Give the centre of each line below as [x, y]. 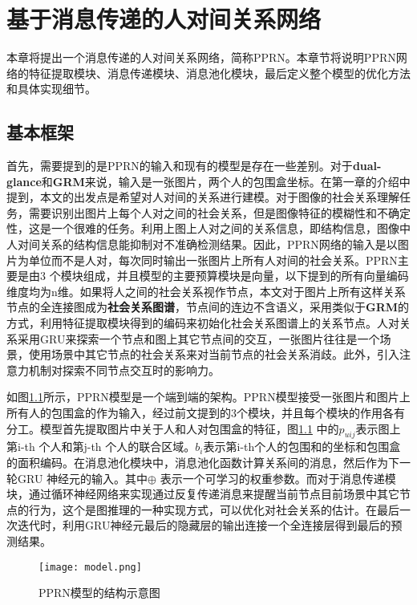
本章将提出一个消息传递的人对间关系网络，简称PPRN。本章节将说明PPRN [201, 57]
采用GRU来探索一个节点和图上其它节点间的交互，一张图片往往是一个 [198, 338]
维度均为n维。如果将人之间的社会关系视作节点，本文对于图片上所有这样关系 [206, 291]
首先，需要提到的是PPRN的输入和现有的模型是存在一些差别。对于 [180, 166]
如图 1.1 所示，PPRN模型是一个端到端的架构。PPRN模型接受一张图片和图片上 [208, 397]
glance [24, 181]
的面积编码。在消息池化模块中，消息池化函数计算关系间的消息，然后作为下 [203, 462]
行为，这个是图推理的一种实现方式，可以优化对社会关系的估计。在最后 [214, 509]
